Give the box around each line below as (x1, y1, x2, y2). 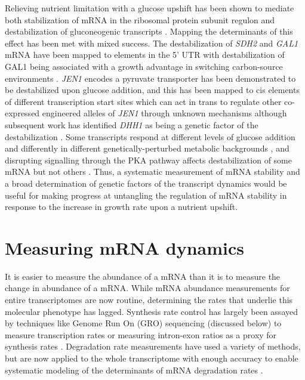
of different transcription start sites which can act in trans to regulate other (5, 95, 282, 107)
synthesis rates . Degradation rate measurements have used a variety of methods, (5, 340, 301, 353)
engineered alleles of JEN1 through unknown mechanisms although (42, 107, 287, 119)
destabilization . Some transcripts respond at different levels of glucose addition (5, 130, 295, 143)
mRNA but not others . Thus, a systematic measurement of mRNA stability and (5, 165, 300, 178)
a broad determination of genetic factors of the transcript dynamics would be (5, 177, 287, 189)
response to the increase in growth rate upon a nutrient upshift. (5, 200, 238, 213)
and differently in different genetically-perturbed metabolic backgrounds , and (5, 142, 289, 155)
